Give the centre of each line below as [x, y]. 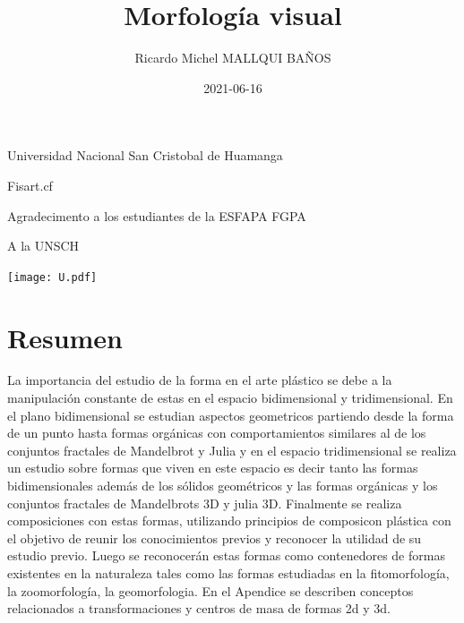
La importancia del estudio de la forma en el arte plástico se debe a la [200, 380]
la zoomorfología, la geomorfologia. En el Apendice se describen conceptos [211, 590]
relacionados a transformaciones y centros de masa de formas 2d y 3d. [199, 608]
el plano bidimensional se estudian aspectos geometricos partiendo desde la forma [231, 415]
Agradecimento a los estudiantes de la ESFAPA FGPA [157, 215]
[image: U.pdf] [52, 277]
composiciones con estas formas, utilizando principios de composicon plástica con [229, 521]
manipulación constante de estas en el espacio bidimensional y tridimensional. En [230, 398]
